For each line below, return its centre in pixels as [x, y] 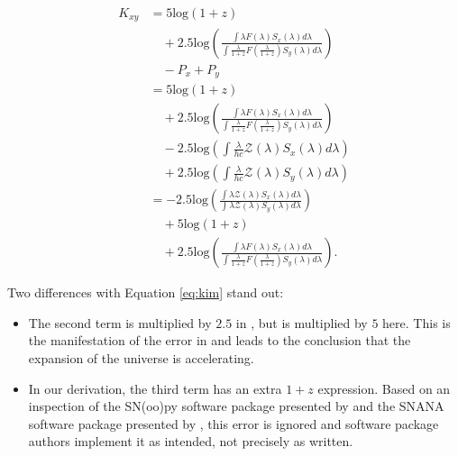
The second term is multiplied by [120, 322]
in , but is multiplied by [302, 322]
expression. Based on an [384, 388]
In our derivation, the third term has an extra [155, 388]
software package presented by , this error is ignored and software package [234, 423]
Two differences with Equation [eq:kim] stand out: [146, 292]
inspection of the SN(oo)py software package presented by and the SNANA [236, 406]
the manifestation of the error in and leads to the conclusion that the [220, 340]
